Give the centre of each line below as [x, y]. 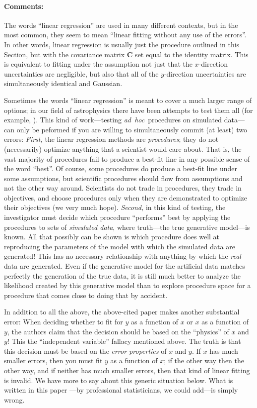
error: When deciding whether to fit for [64, 322]
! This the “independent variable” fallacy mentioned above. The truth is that [124, 341]
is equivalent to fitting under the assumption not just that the [98, 64]
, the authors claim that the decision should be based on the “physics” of [118, 331]
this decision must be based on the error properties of [85, 351]
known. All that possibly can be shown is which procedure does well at [112, 237]
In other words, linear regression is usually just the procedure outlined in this [122, 44]
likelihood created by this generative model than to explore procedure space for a [128, 285]
